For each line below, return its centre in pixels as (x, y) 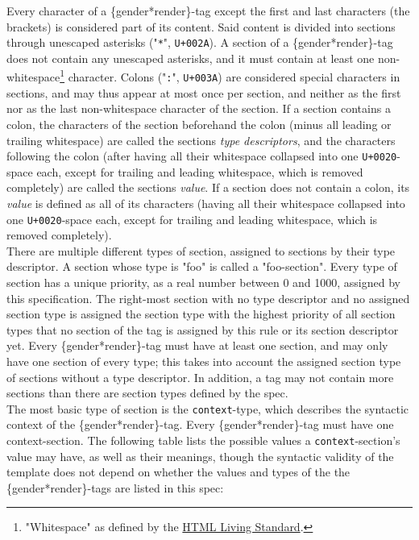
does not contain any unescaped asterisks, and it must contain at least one (191, 58)
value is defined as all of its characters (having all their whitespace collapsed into (206, 203)
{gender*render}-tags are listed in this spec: (115, 487)
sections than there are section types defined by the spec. (147, 393)
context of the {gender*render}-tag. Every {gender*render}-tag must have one (200, 424)
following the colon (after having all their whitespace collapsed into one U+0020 (202, 156)
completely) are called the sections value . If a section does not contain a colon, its (208, 187)
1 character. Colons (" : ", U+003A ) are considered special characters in (230, 76)
